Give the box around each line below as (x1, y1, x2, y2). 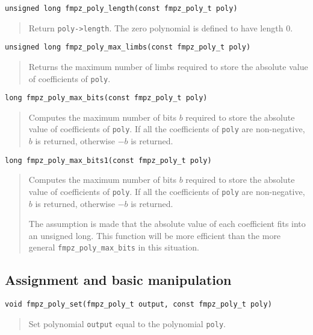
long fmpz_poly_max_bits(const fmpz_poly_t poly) (5, 94, 208, 103)
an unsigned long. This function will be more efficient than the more (28, 229, 281, 241)
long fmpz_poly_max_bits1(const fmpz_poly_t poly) (5, 156, 212, 165)
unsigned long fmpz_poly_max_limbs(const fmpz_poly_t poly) (5, 43, 251, 52)
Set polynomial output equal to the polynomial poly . (28, 317, 226, 330)
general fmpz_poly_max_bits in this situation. (28, 241, 199, 254)
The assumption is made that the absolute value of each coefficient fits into (28, 217, 306, 230)
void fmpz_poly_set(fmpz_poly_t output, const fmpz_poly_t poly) (5, 300, 272, 309)
